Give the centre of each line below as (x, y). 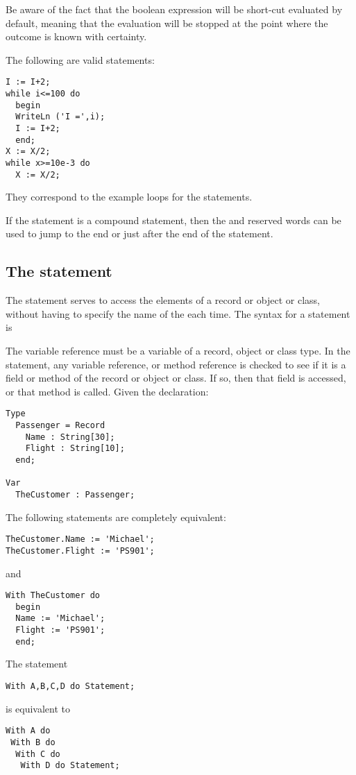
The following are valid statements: (80, 59)
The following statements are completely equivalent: (116, 517)
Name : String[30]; (70, 437)
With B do (33, 742)
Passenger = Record (60, 426)
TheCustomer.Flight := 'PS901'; (80, 551)
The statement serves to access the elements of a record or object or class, (163, 300)
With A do (28, 731)
